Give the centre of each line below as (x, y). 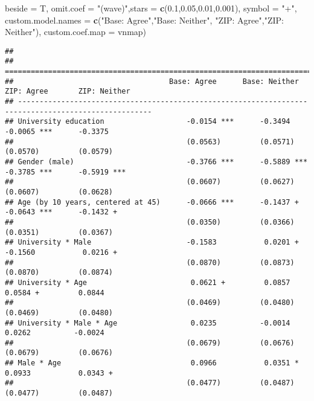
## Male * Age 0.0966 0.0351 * (152, 363)
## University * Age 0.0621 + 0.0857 (148, 282)
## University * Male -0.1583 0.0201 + (152, 242)
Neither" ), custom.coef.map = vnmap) (76, 32)
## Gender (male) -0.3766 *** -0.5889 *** (156, 162)
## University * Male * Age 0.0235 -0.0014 (148, 323)
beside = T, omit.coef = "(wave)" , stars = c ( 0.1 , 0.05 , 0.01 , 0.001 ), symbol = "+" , (151, 8)
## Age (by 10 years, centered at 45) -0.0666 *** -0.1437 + (152, 202)
